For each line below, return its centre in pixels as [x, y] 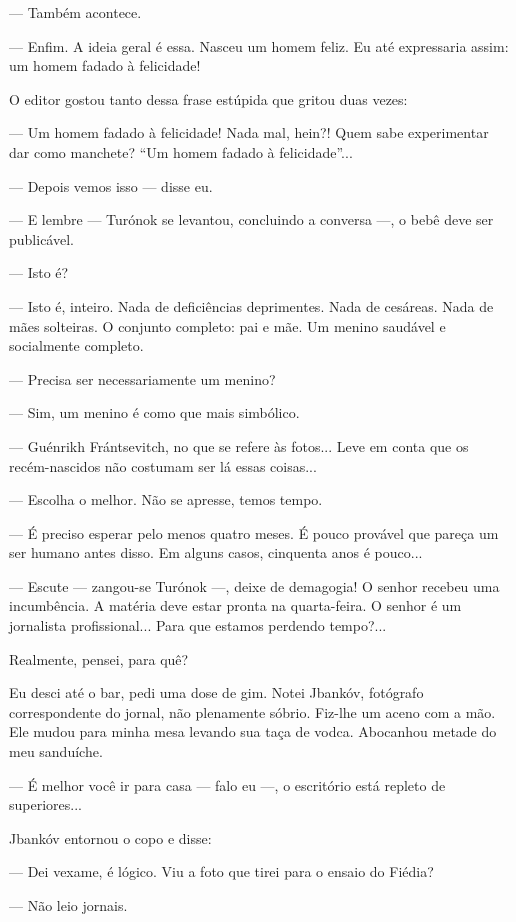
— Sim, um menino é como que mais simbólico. [154, 412]
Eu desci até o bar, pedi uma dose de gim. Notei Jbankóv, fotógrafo [216, 692]
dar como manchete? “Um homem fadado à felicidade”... [181, 151]
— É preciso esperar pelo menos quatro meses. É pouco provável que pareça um [254, 532]
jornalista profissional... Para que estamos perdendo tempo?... [198, 625]
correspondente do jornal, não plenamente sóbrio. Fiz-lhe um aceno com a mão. [252, 711]
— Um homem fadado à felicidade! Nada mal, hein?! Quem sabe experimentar [249, 132]
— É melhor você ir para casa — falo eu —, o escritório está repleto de [227, 784]
